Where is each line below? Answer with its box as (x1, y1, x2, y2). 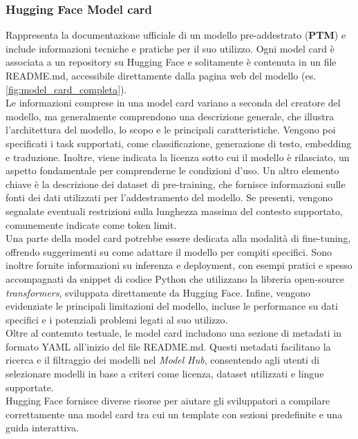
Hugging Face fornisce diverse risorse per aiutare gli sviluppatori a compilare (6, 393, 330, 408)
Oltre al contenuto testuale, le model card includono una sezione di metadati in (6, 326, 341, 340)
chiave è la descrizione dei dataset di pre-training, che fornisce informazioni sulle (6, 176, 346, 191)
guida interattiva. (6, 420, 79, 435)
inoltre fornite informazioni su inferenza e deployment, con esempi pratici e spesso (6, 258, 352, 272)
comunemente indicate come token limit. (6, 217, 177, 232)
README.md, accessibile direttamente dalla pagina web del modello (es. (6, 68, 317, 82)
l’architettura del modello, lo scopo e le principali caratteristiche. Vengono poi (6, 122, 336, 137)
